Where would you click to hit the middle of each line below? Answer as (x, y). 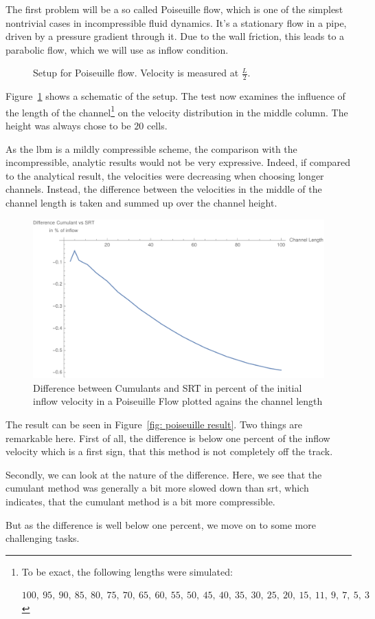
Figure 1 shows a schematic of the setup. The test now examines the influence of (175, 96)
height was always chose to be (68, 126)
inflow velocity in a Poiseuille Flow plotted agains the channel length (178, 401)
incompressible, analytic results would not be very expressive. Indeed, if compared (178, 162)
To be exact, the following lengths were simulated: (127, 571)
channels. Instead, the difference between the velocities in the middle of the (164, 189)
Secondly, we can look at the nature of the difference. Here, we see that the (164, 474)
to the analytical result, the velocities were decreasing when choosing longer (165, 175)
